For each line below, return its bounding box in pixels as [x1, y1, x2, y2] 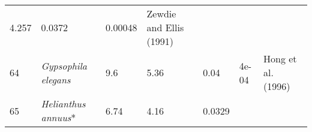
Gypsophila [41, 58, 88, 73]
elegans [41, 72, 71, 86]
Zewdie [146, 7, 176, 20]
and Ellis [146, 20, 184, 34]
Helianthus [41, 97, 86, 110]
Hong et [263, 52, 297, 65]
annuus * [41, 110, 76, 124]
